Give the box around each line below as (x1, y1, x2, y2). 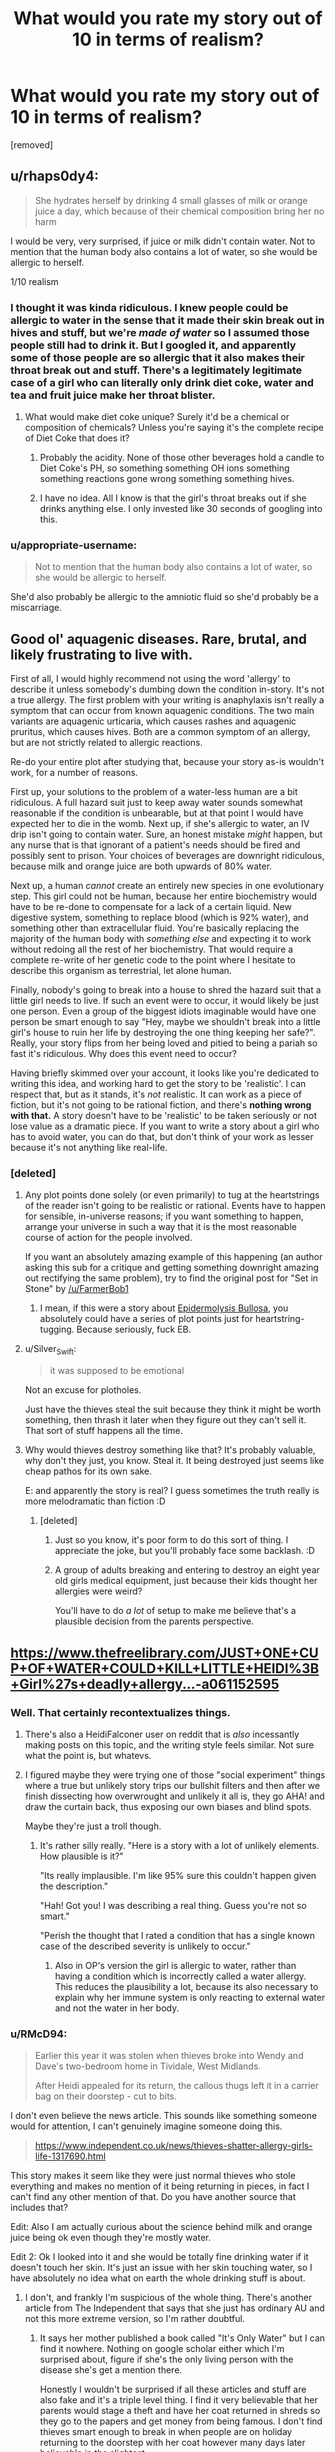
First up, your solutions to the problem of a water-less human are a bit (10, 786, 298, 798)
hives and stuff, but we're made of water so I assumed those (10, 325, 310, 339)
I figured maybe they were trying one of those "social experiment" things (24, 1768, 326, 1781)
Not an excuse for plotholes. (24, 1384, 142, 1396)
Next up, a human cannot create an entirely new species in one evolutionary (10, 880, 325, 892)
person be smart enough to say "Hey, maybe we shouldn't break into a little (10, 1016, 322, 1028)
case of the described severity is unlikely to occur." (39, 1940, 252, 1952)
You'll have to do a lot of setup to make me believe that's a (54, 1605, 297, 1617)
